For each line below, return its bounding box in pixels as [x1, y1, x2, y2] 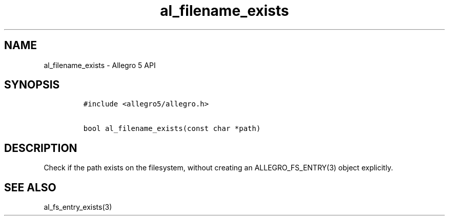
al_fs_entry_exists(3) [44, 203, 112, 212]
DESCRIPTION [4, 141, 77, 155]
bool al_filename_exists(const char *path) [83, 124, 261, 133]
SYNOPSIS [4, 78, 60, 92]
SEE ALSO [4, 181, 56, 194]
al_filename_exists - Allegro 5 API [44, 60, 156, 70]
